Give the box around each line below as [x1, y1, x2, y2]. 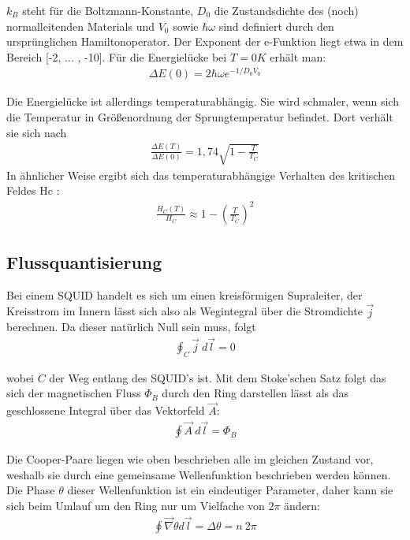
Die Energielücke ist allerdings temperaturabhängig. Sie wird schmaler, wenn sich [6, 93, 399, 110]
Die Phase [6, 482, 55, 498]
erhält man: [270, 48, 326, 65]
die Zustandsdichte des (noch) [214, 2, 359, 18]
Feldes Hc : [6, 182, 60, 199]
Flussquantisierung [6, 249, 162, 274]
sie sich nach [6, 124, 67, 140]
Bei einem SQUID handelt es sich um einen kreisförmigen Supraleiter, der [6, 286, 363, 303]
